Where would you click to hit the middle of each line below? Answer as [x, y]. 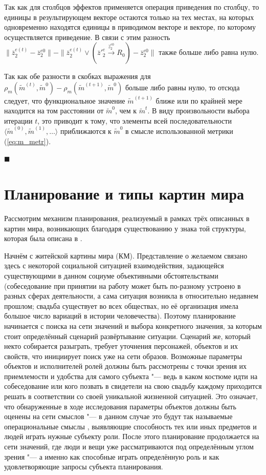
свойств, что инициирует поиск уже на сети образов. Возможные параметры [123, 356]
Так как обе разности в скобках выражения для [77, 76]
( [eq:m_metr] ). [28, 141]
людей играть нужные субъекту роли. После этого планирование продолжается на [132, 436]
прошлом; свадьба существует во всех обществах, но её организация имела [121, 305]
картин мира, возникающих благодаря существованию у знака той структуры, [125, 228]
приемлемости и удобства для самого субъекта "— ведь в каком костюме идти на [131, 376]
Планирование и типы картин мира [124, 194]
